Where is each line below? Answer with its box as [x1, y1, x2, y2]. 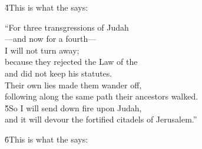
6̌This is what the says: [5, 133, 88, 145]
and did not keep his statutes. [5, 67, 112, 79]
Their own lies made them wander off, [5, 78, 142, 91]
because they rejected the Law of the [5, 55, 138, 68]
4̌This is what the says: [5, 1, 88, 13]
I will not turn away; [5, 44, 80, 56]
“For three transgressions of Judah [5, 21, 129, 33]
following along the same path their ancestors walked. [5, 90, 198, 102]
